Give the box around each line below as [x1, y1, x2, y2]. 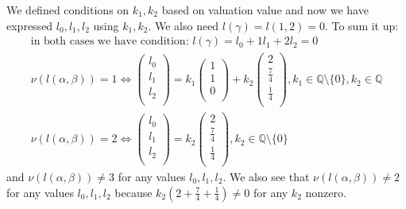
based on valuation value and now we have [161, 2, 369, 17]
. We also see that [222, 168, 310, 185]
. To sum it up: [324, 17, 399, 33]
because [114, 184, 153, 200]
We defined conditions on [6, 2, 130, 17]
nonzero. [305, 184, 346, 200]
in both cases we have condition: [30, 36, 189, 48]
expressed [6, 17, 53, 33]
